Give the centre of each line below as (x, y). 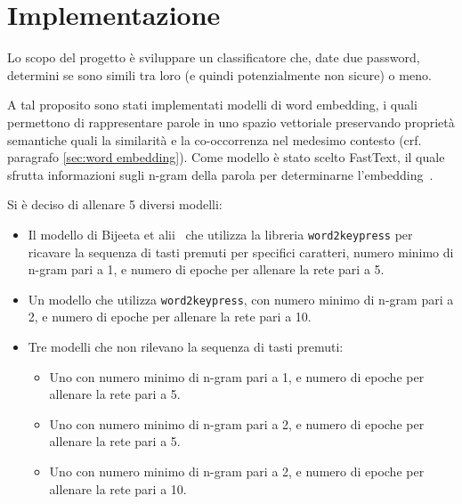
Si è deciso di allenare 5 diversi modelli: (115, 204)
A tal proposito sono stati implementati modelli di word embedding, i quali (212, 105)
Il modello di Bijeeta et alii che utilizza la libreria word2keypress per (220, 234)
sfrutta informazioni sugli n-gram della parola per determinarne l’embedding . (220, 174)
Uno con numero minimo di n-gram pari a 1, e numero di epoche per (237, 376)
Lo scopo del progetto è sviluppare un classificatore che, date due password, (214, 57)
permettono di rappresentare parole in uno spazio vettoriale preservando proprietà (231, 122)
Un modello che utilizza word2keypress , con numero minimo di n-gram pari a (241, 299)
